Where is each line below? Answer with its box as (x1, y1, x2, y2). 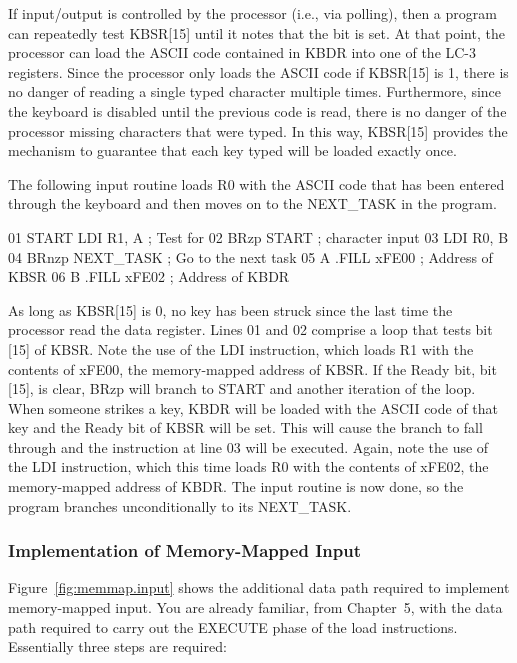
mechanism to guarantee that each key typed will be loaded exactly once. (8, 140, 457, 161)
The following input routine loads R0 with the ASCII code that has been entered (8, 173, 505, 194)
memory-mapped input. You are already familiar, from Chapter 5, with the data (8, 597, 503, 618)
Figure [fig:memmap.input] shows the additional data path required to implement (8, 577, 510, 598)
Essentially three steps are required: (8, 636, 227, 657)
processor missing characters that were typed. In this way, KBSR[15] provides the (8, 120, 508, 141)
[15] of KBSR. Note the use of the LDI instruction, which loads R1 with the (8, 338, 474, 359)
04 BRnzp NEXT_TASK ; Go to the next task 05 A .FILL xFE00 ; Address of (8, 246, 493, 267)
